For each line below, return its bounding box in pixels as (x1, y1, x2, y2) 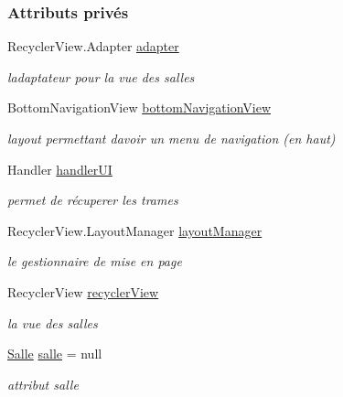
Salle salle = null (7, 344, 102, 363)
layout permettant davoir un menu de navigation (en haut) (7, 129, 336, 147)
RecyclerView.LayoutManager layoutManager (7, 220, 263, 240)
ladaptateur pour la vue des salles (7, 67, 195, 86)
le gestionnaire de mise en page (7, 252, 182, 271)
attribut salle (7, 374, 79, 393)
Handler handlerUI (7, 159, 113, 178)
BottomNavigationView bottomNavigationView (7, 98, 272, 117)
